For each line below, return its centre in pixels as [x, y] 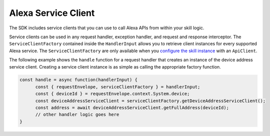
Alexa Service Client [52, 13]
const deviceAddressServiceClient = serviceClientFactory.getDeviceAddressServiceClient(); [150, 101]
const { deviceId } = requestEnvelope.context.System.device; [113, 94]
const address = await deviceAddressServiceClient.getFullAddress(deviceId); [132, 108]
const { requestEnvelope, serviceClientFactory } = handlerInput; [118, 87]
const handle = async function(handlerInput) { [78, 80]
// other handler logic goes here [77, 115]
